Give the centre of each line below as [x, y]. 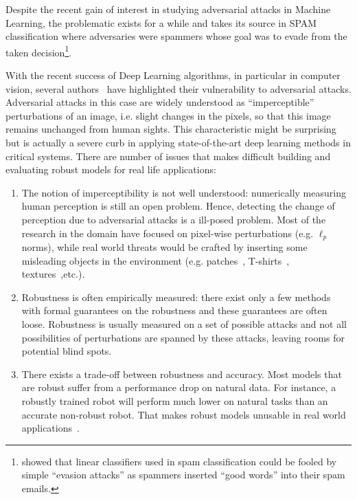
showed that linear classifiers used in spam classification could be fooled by [179, 461]
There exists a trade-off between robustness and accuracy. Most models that [182, 374]
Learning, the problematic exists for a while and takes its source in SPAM [161, 22]
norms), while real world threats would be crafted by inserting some [164, 247]
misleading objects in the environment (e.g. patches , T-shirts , [156, 260]
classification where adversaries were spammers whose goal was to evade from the [176, 36]
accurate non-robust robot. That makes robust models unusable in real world [184, 414]
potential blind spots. [67, 351]
